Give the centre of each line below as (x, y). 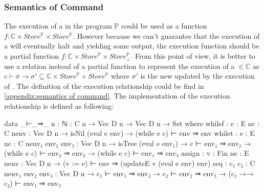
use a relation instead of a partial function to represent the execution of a (119, 66)
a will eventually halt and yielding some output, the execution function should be (132, 46)
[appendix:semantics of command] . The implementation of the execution (117, 96)
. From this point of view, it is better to (193, 56)
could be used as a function (164, 26)
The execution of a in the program (58, 26)
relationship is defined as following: (59, 105)
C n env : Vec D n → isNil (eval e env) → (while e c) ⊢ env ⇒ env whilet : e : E (129, 133)
